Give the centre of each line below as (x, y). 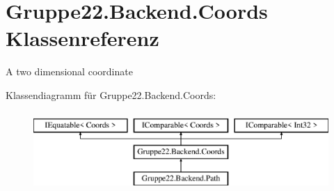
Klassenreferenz (82, 38)
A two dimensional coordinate (69, 71)
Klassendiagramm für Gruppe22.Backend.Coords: (111, 94)
